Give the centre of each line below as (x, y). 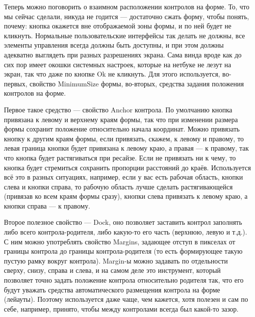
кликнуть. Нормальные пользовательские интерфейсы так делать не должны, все (125, 35)
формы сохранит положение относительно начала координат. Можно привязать (122, 129)
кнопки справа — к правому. (47, 205)
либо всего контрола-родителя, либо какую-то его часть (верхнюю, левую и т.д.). (126, 232)
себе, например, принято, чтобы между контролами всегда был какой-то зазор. (121, 308)
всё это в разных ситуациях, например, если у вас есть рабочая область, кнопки (124, 177)
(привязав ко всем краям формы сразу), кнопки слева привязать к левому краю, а (126, 196)
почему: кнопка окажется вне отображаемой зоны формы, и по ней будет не (118, 26)
